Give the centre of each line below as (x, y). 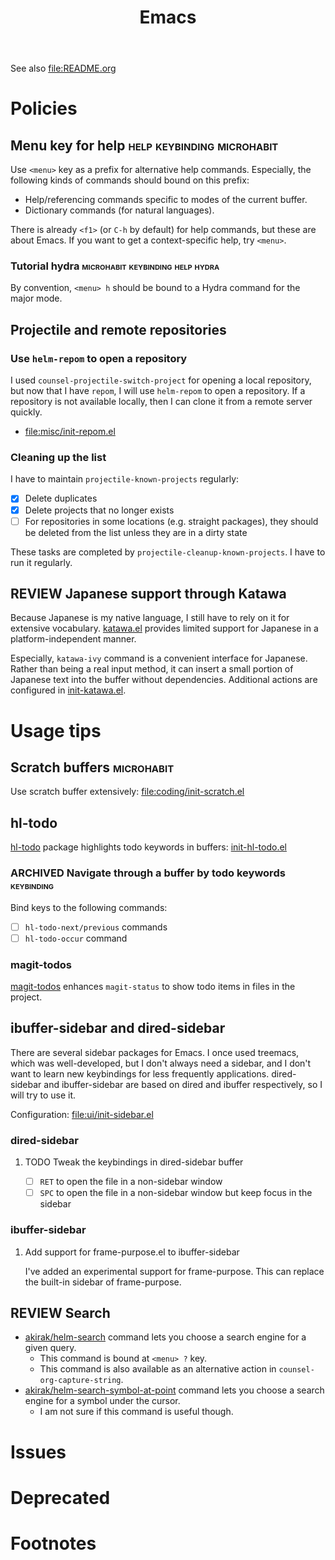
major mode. (36, 298)
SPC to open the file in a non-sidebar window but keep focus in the (176, 1193)
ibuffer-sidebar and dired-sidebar (118, 1028)
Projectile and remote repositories (118, 329)
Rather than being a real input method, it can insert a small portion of (152, 669)
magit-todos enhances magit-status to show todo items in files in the (153, 986)
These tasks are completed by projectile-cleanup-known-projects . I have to (168, 552)
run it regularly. (41, 562)
